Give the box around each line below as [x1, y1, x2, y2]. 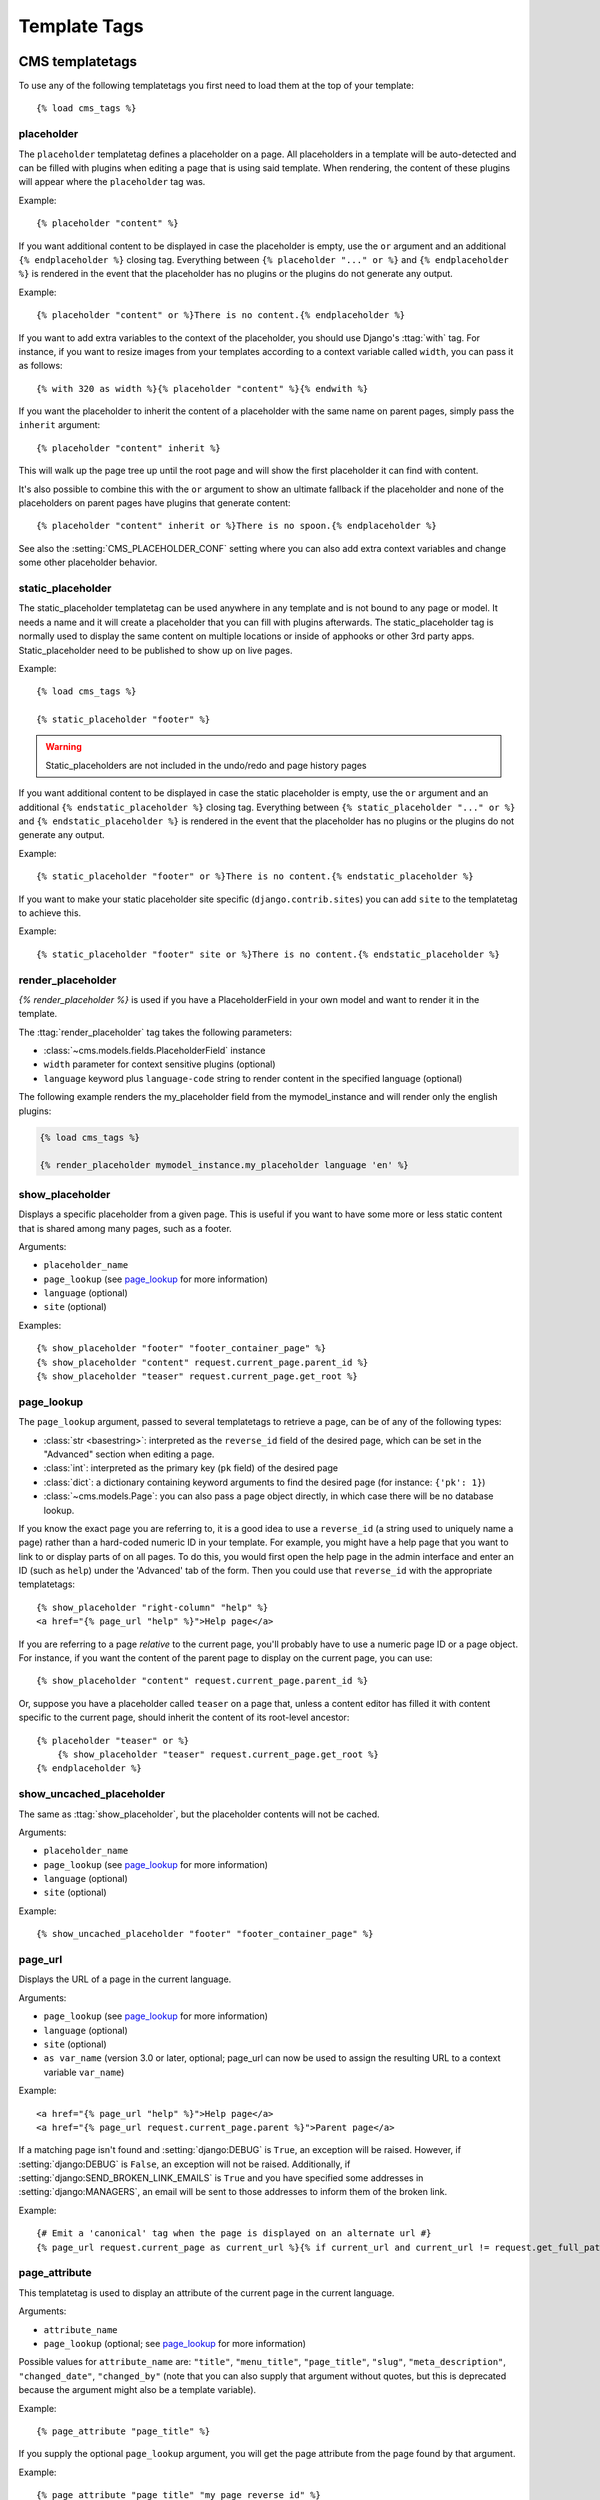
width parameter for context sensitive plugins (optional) [43, 1058, 276, 1070]
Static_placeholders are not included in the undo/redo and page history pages [45, 759, 367, 771]
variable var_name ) [43, 2066, 125, 2078]
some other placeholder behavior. [18, 556, 158, 569]
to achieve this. [18, 906, 82, 919]
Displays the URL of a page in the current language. [18, 1973, 232, 1985]
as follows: [18, 360, 64, 372]
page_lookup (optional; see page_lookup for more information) [43, 2337, 307, 2349]
